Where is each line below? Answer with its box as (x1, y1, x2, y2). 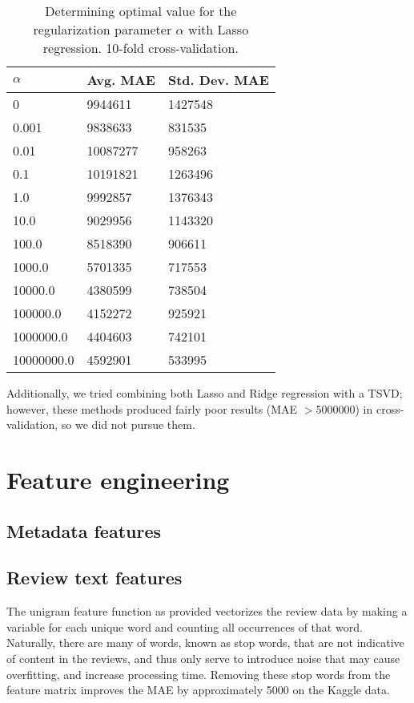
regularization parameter (33, 20, 172, 38)
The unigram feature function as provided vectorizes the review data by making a (6, 603, 408, 620)
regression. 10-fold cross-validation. (42, 38, 239, 57)
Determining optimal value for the (45, 2, 237, 20)
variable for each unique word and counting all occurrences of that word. (6, 618, 363, 635)
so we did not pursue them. (61, 416, 195, 433)
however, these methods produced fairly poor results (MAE (6, 400, 298, 417)
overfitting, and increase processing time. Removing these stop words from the (6, 665, 391, 682)
